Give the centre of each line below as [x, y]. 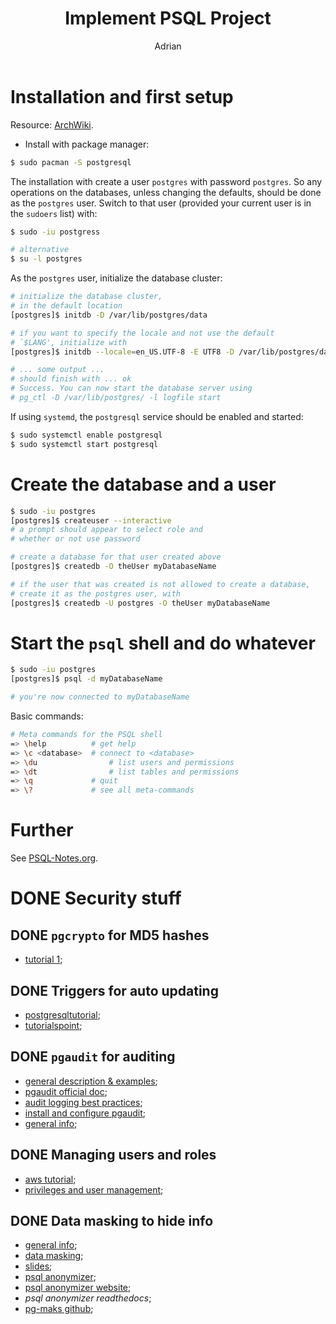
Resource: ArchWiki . [52, 124]
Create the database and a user [143, 484]
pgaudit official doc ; [66, 1091]
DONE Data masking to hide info [112, 1220]
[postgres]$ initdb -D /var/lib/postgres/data [109, 315]
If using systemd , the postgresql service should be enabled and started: [157, 416]
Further [42, 830]
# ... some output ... [57, 370]
